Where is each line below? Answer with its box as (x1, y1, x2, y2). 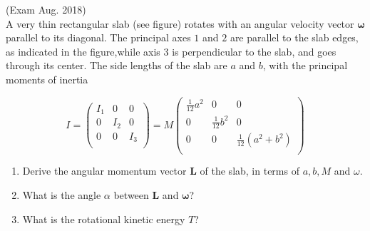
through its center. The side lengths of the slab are (6, 58, 227, 73)
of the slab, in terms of (200, 163, 299, 178)
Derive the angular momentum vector (22, 163, 187, 178)
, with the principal (262, 58, 348, 73)
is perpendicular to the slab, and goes (172, 43, 336, 58)
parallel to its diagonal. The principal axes (6, 30, 191, 45)
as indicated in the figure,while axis (6, 43, 160, 58)
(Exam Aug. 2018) (6, 2, 86, 16)
